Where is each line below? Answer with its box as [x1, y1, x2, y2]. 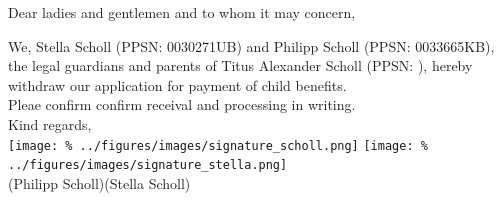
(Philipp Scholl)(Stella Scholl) [8, 172, 191, 193]
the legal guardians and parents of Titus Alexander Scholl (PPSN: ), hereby [8, 55, 473, 76]
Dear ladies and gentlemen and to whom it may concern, [8, 2, 356, 22]
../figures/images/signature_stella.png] [8, 158, 288, 173]
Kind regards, [8, 113, 92, 134]
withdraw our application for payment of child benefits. [8, 74, 347, 95]
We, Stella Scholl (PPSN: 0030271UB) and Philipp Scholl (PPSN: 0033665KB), [8, 35, 495, 56]
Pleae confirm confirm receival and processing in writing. [8, 94, 356, 115]
